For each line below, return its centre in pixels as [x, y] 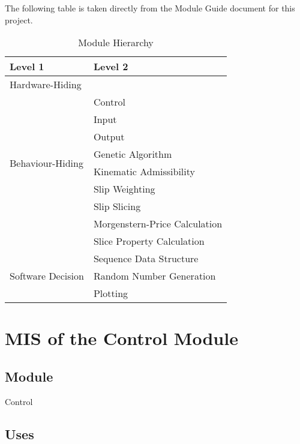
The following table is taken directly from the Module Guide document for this [150, 8]
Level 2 [111, 67]
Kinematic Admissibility [144, 172]
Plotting [111, 293]
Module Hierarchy [116, 43]
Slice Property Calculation [149, 241]
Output [109, 137]
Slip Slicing [117, 206]
